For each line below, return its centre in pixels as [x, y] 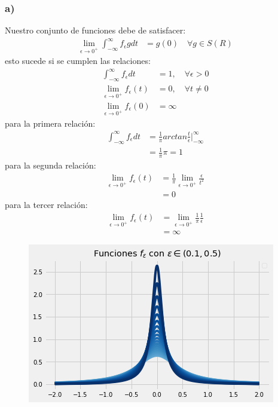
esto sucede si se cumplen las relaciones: [78, 61]
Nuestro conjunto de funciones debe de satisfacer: [95, 30]
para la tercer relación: [46, 204]
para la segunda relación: [51, 165]
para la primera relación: [50, 123]
